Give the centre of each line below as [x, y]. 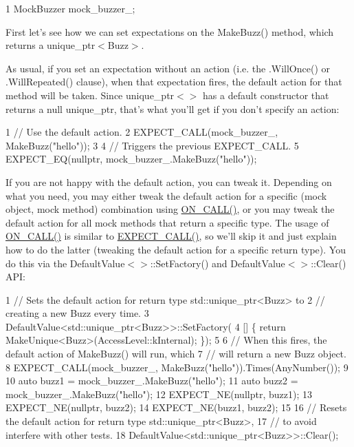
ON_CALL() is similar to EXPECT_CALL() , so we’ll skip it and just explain [171, 236]
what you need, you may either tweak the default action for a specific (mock [166, 195]
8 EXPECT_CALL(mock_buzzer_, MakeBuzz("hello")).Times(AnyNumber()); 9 [177, 367]
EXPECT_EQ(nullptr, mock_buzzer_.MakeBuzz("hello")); [131, 159]
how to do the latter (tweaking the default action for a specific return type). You [176, 249]
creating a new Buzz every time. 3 [77, 313]
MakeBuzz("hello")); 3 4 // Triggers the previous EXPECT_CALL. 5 [152, 145]
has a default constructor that [266, 95]
